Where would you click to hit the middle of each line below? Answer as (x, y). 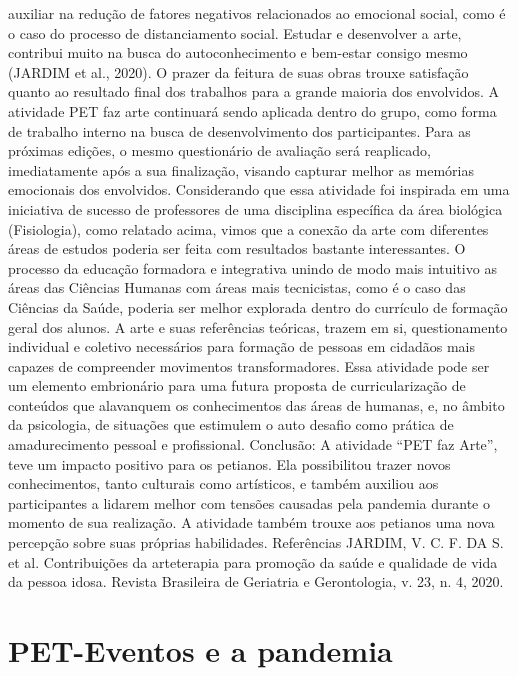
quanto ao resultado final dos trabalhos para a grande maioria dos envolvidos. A (254, 91)
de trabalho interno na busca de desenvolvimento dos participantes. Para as (239, 130)
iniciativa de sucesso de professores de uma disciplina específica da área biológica (255, 208)
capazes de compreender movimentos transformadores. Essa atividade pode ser (249, 365)
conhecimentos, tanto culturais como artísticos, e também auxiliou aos (223, 483)
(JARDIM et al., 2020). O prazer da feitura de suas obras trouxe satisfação (238, 71)
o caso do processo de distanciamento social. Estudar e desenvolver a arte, (235, 32)
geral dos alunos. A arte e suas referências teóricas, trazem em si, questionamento (258, 326)
